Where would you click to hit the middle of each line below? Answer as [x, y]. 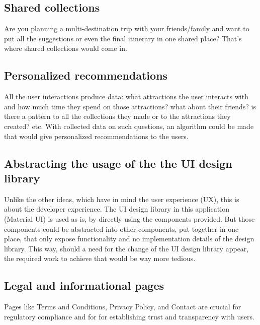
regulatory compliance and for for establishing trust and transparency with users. [129, 316]
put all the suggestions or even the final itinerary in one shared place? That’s [123, 38]
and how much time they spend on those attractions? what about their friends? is [130, 106]
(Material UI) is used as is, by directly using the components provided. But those [129, 218]
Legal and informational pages [84, 285]
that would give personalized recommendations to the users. [96, 136]
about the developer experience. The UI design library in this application [117, 209]
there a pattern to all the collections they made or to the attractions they [117, 116]
